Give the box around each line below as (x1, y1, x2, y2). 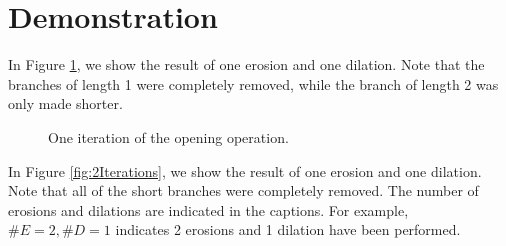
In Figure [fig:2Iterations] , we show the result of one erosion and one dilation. (8, 160, 482, 181)
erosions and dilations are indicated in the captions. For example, (8, 199, 409, 220)
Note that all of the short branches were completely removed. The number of (8, 180, 479, 201)
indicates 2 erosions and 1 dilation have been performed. (115, 219, 461, 240)
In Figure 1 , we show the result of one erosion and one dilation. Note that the (8, 54, 485, 75)
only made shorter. (8, 93, 123, 114)
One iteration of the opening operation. (48, 126, 289, 147)
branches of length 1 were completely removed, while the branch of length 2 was (8, 73, 499, 94)
